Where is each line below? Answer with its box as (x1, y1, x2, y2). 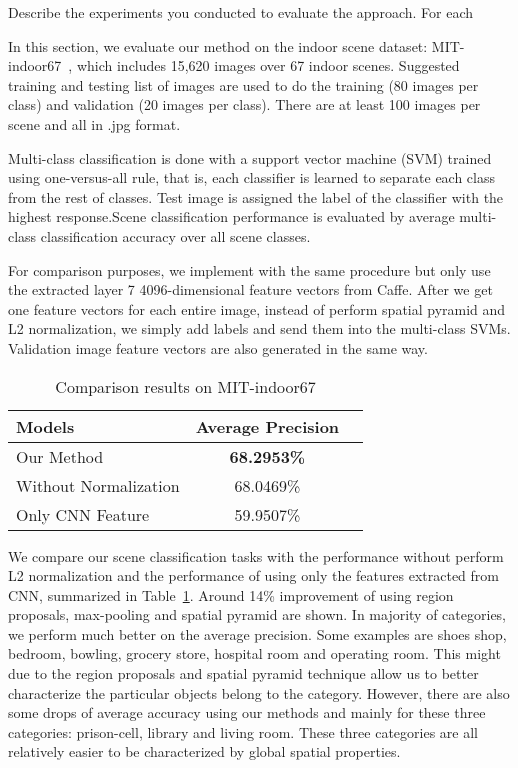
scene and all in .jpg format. (8, 113, 181, 134)
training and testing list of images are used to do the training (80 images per (8, 74, 479, 95)
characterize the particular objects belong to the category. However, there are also (8, 682, 510, 703)
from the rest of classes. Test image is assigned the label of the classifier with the (8, 186, 504, 207)
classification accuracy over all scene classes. (40, 225, 311, 246)
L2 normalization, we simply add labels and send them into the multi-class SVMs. (8, 318, 511, 339)
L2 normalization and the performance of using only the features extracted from (8, 565, 499, 586)
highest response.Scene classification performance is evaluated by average (8, 206, 455, 227)
